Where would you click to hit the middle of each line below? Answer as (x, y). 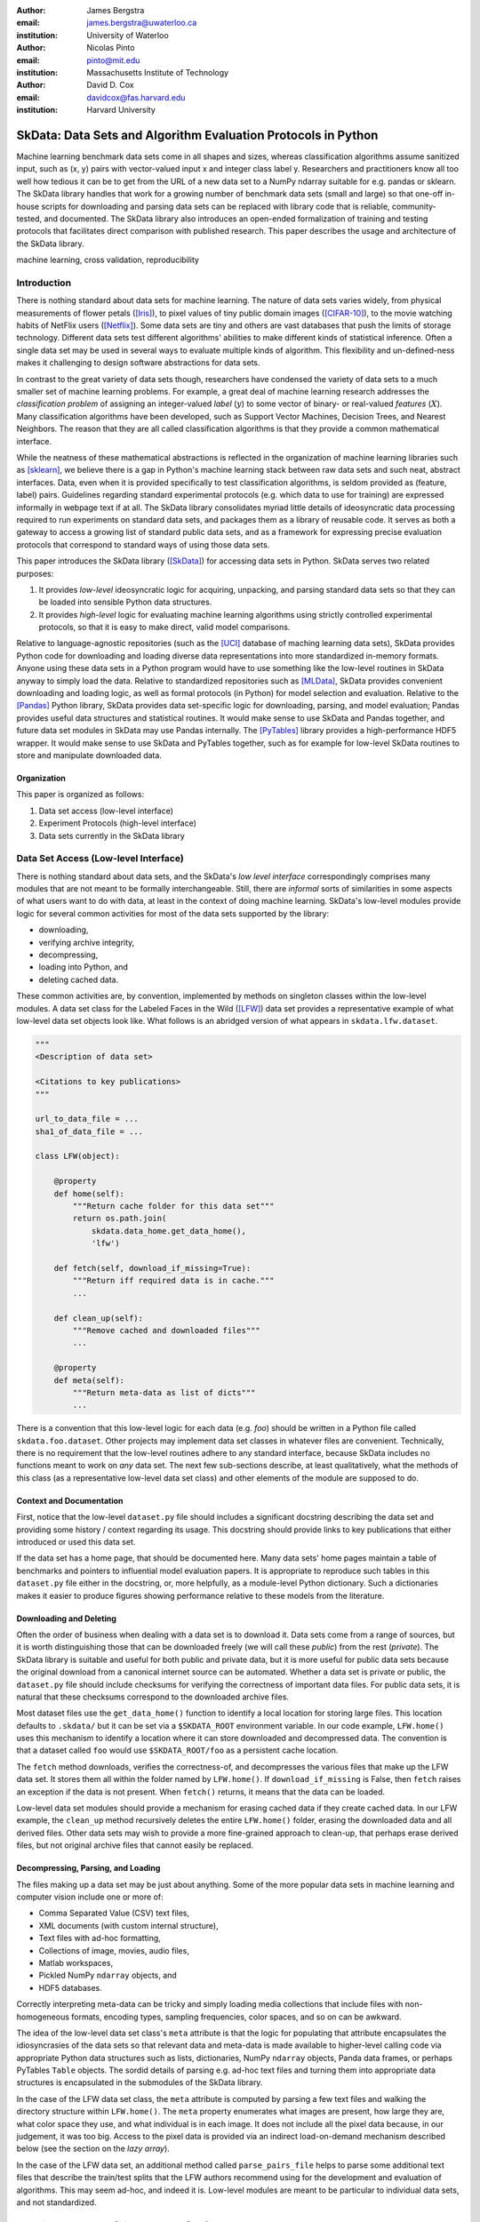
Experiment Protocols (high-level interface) (118, 823)
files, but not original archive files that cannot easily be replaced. (135, 1845)
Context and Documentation (70, 1500)
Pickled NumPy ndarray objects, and (108, 1975)
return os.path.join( (120, 1219)
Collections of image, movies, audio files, (114, 1950)
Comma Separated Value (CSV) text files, (114, 1913)
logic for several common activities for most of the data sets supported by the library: (173, 913)
